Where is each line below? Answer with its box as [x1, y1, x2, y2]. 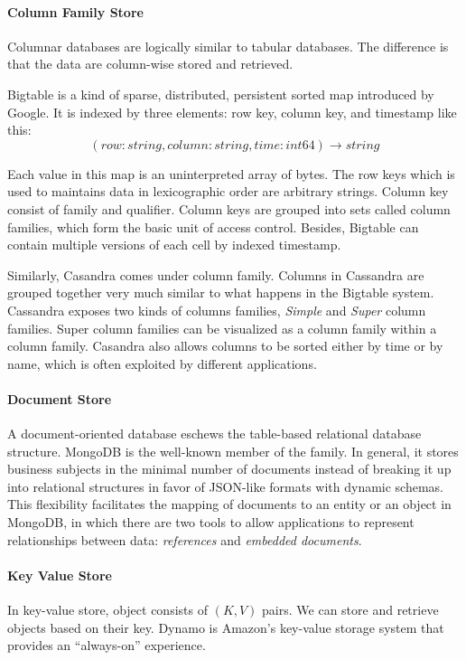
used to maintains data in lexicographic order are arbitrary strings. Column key [7, 182, 449, 201]
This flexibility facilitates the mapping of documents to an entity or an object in [7, 495, 452, 514]
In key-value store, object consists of [7, 600, 208, 619]
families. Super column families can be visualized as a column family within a [7, 318, 437, 337]
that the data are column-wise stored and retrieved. [7, 54, 294, 73]
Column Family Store [7, 2, 144, 21]
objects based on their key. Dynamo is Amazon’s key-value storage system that [7, 618, 444, 636]
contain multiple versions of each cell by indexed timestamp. [7, 235, 341, 254]
